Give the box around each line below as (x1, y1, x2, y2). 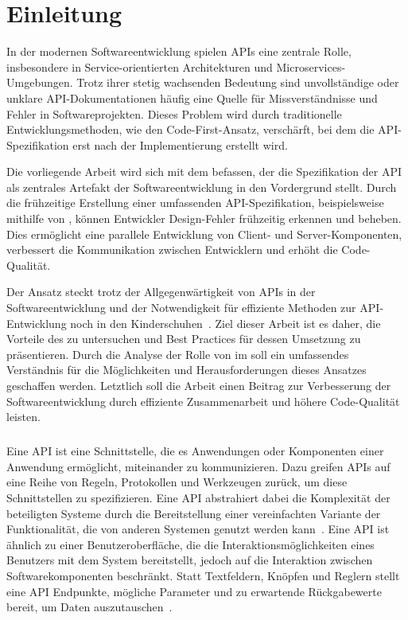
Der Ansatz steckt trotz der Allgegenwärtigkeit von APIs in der (6, 283, 316, 300)
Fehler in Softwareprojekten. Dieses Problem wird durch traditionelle (6, 105, 342, 122)
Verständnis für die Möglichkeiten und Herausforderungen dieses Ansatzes (6, 361, 367, 378)
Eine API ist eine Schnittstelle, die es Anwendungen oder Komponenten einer (6, 443, 384, 459)
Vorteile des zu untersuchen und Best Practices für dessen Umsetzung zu (6, 330, 361, 347)
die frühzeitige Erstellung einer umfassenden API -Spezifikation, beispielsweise (6, 194, 384, 211)
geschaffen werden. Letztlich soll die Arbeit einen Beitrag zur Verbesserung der (6, 377, 391, 393)
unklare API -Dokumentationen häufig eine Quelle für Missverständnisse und (6, 89, 378, 106)
